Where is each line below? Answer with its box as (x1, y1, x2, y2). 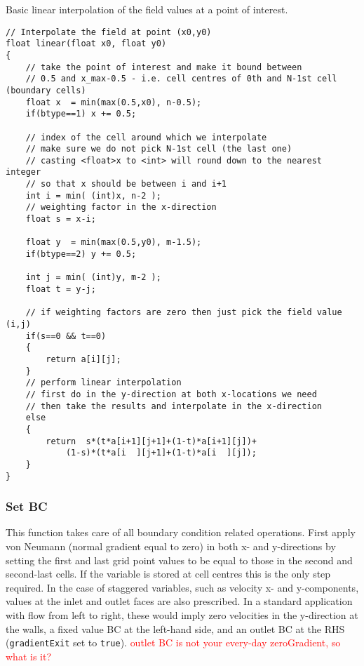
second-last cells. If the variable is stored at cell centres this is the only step (6, 566, 331, 581)
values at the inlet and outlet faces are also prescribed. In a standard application (6, 594, 353, 608)
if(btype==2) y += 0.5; (25, 249, 137, 260)
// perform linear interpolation (25, 378, 182, 388)
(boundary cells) (6, 85, 86, 95)
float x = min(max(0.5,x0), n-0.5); (25, 97, 202, 107)
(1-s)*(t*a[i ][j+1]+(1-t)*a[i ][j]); (65, 448, 257, 458)
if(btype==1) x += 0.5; (25, 109, 137, 119)
